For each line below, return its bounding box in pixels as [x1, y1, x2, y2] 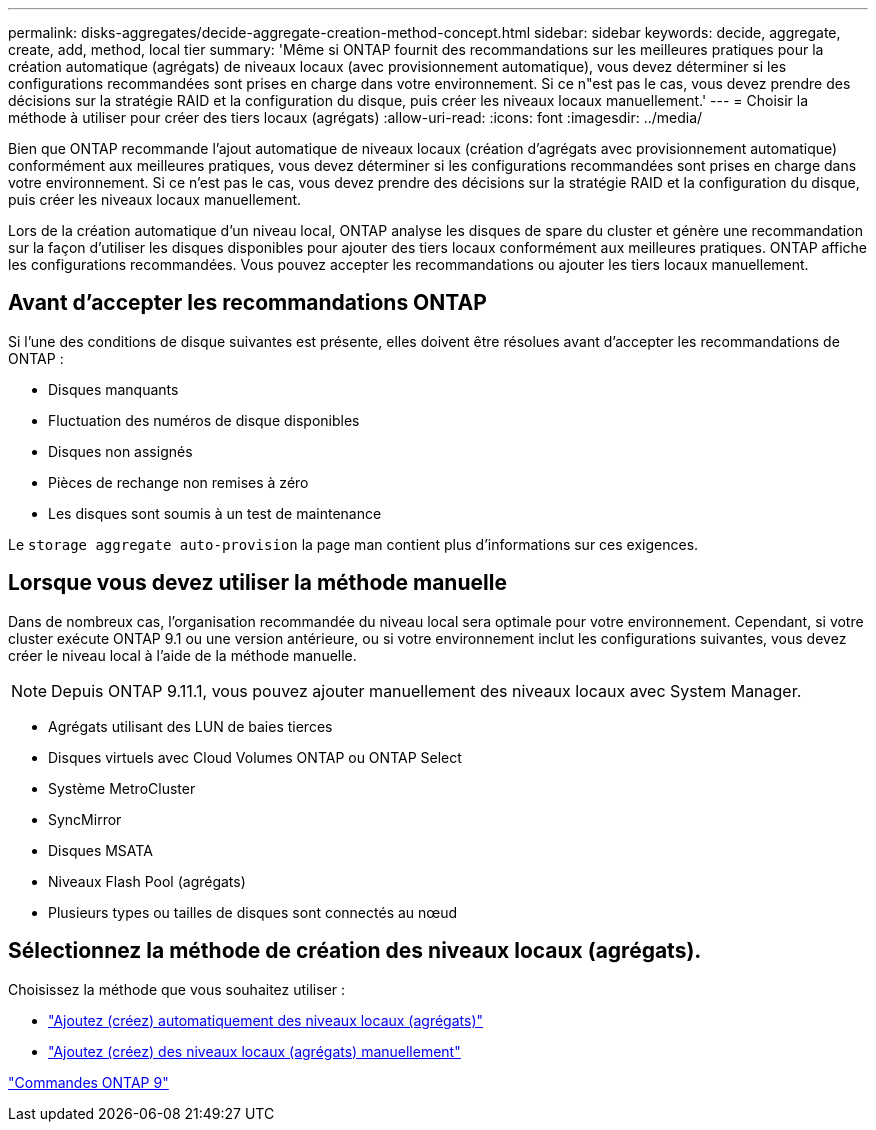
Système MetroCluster [48, 779, 196, 797]
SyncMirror [48, 810, 122, 828]
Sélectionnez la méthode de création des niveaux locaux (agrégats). [8, 938, 702, 964]
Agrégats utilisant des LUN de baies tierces [48, 717, 333, 735]
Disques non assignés [48, 442, 193, 460]
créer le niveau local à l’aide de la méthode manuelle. [8, 646, 357, 664]
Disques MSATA [48, 841, 153, 859]
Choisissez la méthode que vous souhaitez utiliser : [8, 980, 346, 998]
